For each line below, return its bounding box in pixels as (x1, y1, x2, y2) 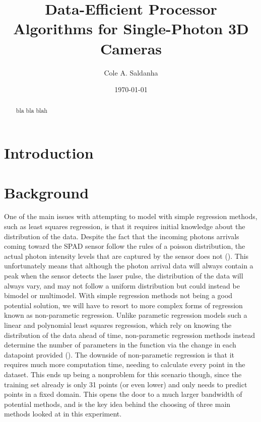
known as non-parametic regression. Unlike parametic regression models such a (4, 310, 247, 320)
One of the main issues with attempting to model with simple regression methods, (4, 211, 257, 222)
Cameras (100, 38, 162, 58)
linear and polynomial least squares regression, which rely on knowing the (4, 319, 232, 330)
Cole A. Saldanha (104, 67, 158, 78)
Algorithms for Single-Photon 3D (13, 18, 249, 39)
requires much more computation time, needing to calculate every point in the (4, 359, 245, 370)
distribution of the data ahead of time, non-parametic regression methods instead (4, 329, 255, 340)
